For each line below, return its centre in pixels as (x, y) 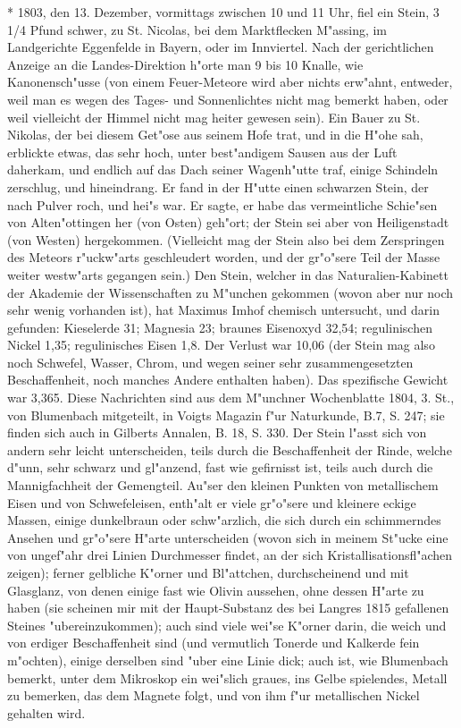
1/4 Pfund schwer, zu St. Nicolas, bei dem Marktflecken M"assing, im (197, 29)
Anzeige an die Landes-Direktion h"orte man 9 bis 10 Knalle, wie (185, 64)
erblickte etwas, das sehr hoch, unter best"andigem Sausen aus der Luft (202, 152)
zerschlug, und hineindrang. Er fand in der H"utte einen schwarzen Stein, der (218, 186)
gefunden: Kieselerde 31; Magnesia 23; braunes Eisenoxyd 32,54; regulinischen (220, 327)
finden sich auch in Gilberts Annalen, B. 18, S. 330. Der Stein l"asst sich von (217, 432)
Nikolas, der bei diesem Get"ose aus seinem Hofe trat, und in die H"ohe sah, (215, 135)
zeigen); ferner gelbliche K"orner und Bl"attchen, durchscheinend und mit (208, 572)
